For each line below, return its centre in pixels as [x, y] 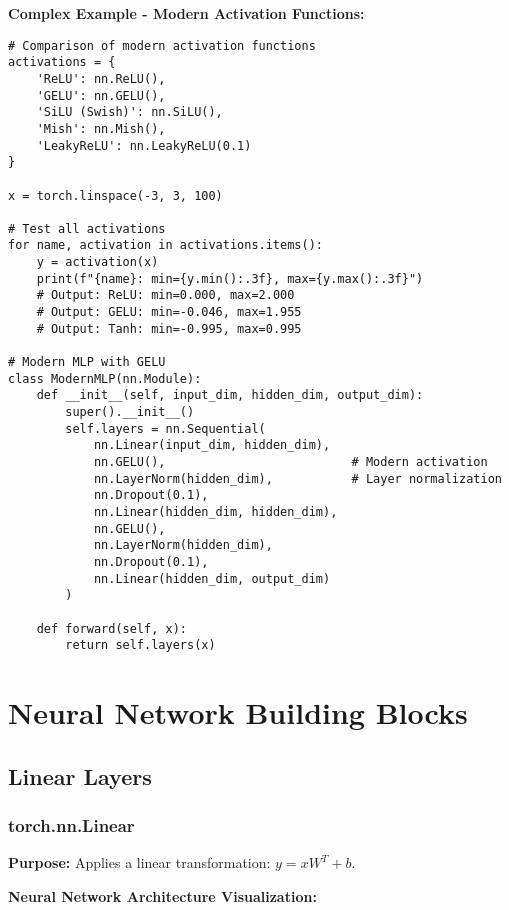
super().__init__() [130, 412]
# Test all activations [87, 228]
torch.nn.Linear [71, 824]
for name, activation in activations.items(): [165, 245]
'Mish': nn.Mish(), [101, 128]
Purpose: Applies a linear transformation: [139, 862]
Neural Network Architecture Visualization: [162, 895]
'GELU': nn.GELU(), [101, 95]
